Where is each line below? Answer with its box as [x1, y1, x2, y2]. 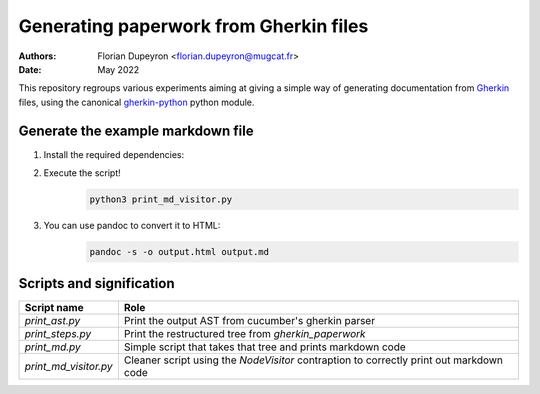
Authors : [18, 50, 57, 62]
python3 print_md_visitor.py [89, 194, 233, 205]
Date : [18, 63, 42, 75]
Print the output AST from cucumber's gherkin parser [123, 314, 375, 328]
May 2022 [97, 63, 140, 75]
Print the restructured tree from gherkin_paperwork [123, 327, 366, 341]
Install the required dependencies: [43, 148, 185, 160]
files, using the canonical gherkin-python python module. [18, 96, 255, 108]
